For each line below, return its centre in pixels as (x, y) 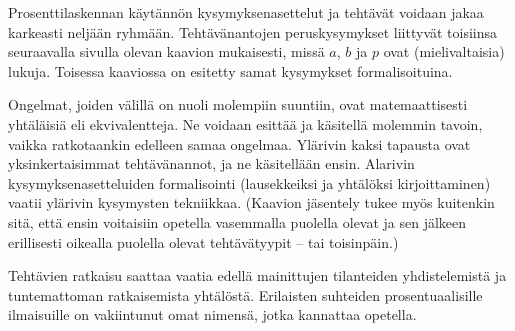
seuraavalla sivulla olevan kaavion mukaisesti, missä (166, 51)
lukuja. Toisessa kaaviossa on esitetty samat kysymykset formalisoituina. (230, 70)
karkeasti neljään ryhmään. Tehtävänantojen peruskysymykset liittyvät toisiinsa (253, 31)
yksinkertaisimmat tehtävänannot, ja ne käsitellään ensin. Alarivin (211, 163)
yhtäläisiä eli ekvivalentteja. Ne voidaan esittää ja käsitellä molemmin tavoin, (245, 123)
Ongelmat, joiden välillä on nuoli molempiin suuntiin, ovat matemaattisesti (238, 104)
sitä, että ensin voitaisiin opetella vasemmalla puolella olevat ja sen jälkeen (237, 221)
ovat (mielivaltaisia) (444, 51)
